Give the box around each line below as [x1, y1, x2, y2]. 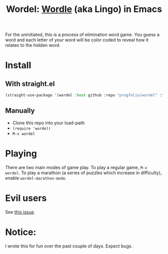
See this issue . [5, 209, 35, 215]
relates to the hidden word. [5, 42, 61, 48]
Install [5, 60, 31, 71]
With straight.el [5, 79, 55, 88]
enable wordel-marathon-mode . [5, 175, 66, 181]
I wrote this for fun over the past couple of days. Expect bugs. [5, 243, 133, 249]
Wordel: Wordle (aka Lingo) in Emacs [5, 3, 162, 15]
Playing [5, 148, 37, 159]
